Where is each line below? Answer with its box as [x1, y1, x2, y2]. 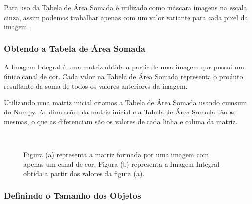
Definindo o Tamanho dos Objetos [4, 189, 141, 201]
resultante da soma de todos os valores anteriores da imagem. [4, 81, 188, 91]
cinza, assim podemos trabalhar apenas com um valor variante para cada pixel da [4, 12, 248, 22]
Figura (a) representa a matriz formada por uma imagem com [23, 149, 209, 159]
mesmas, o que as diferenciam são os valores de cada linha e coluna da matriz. [4, 116, 238, 126]
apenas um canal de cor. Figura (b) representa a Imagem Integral [23, 159, 220, 169]
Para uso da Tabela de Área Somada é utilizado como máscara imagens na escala [4, 2, 247, 12]
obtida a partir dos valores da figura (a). [23, 168, 145, 179]
